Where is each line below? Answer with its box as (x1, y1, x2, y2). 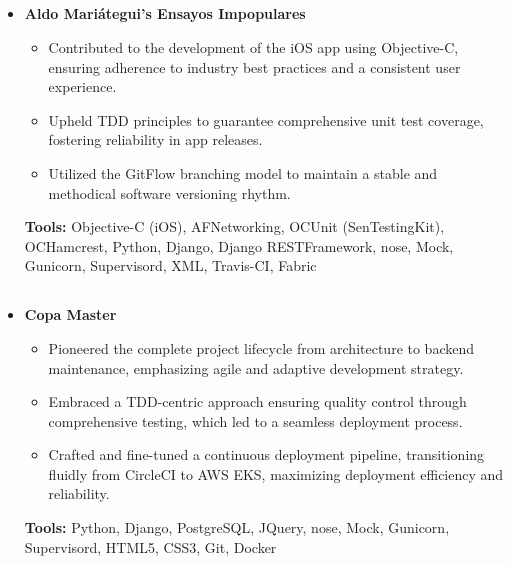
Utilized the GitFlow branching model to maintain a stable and (48, 162, 438, 183)
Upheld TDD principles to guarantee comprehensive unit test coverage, (48, 109, 484, 130)
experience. (48, 76, 117, 97)
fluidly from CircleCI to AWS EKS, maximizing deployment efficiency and (48, 463, 504, 484)
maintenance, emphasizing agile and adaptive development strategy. (48, 357, 464, 378)
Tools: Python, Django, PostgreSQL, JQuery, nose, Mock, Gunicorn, (24, 517, 450, 538)
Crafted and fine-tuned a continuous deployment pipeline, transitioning (48, 444, 485, 465)
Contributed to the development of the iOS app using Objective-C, (48, 36, 459, 57)
